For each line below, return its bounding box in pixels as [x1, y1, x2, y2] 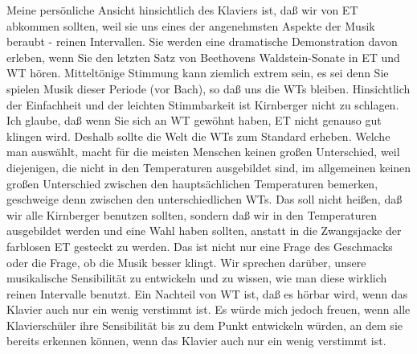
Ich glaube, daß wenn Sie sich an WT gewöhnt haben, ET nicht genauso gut [6, 112, 382, 129]
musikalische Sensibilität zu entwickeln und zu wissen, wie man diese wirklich [6, 270, 387, 286]
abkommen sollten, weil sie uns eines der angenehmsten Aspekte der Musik [6, 17, 375, 34]
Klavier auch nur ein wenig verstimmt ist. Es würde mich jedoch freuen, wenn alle [6, 301, 411, 318]
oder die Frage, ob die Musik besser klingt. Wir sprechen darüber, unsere [6, 253, 366, 270]
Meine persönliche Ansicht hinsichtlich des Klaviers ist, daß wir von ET [6, 2, 358, 18]
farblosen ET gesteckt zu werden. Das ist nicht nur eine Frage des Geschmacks [6, 237, 393, 254]
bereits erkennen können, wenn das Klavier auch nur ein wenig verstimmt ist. [6, 332, 386, 349]
